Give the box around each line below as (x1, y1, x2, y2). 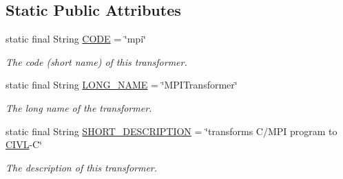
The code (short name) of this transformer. (6, 54, 187, 69)
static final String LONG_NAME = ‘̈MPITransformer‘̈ (6, 77, 238, 92)
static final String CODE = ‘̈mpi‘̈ (6, 32, 146, 46)
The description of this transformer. (6, 160, 158, 174)
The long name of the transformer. (6, 100, 152, 115)
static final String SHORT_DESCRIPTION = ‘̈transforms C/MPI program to (6, 123, 337, 138)
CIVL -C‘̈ (6, 137, 43, 152)
